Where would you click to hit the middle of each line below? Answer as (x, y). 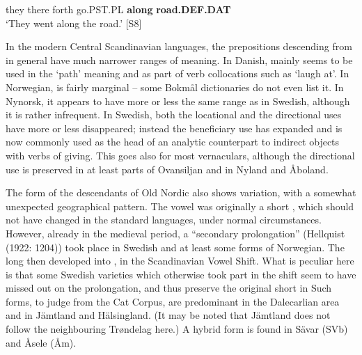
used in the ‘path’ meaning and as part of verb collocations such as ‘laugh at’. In (178, 73)
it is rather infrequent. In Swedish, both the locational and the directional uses (174, 115)
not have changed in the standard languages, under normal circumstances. (164, 220)
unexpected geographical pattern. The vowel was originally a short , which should (180, 206)
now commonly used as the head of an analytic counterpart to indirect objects (173, 142)
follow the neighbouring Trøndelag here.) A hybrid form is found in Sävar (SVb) (177, 329)
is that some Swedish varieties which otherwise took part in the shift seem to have (181, 274)
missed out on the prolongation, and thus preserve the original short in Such (169, 288)
